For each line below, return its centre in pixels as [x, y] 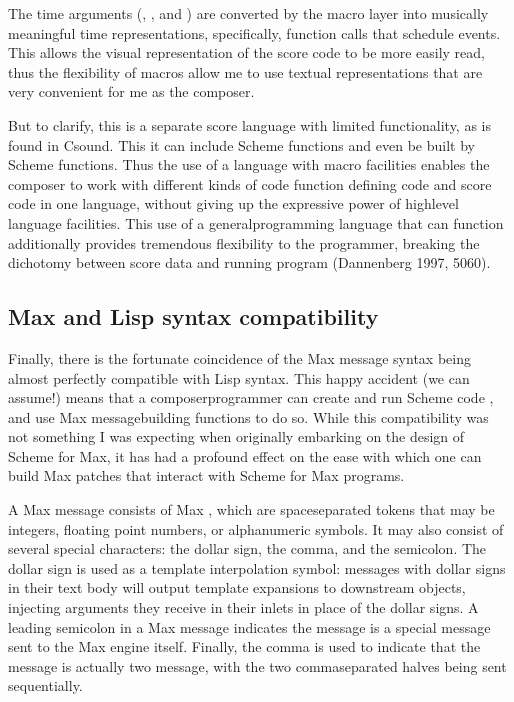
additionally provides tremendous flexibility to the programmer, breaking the [244, 242]
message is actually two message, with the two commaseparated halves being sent [257, 665]
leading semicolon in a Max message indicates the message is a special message [249, 626]
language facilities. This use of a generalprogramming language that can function [256, 222]
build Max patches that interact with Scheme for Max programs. [206, 475]
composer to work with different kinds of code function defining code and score [250, 183]
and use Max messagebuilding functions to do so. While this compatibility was [248, 416]
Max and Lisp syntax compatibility [193, 316]
